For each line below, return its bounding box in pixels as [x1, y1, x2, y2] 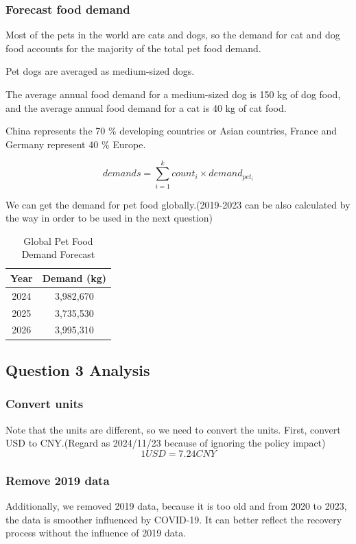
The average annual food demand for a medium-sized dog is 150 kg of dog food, [5, 87, 341, 101]
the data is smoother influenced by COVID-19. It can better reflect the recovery [5, 512, 342, 526]
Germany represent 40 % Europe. [5, 137, 146, 151]
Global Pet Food [23, 233, 93, 248]
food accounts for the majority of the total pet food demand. [5, 40, 261, 55]
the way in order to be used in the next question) [5, 211, 213, 225]
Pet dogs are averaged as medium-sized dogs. [5, 64, 195, 78]
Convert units [5, 395, 84, 412]
